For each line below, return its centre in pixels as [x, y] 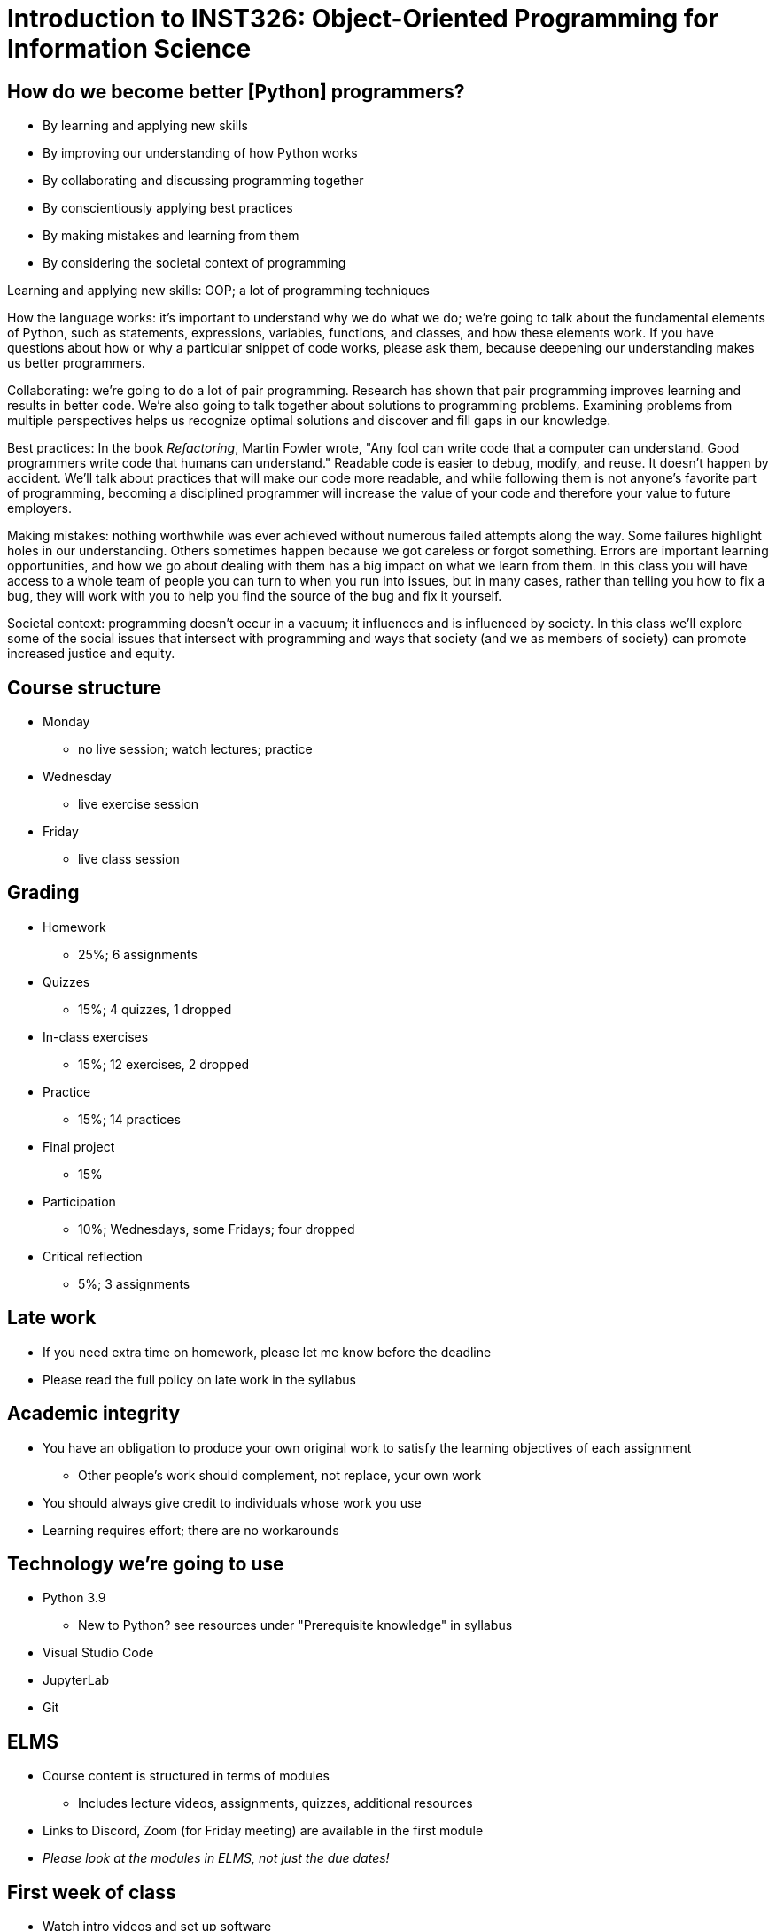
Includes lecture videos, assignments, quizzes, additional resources [275, 1803]
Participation [79, 1201]
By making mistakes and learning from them [171, 236]
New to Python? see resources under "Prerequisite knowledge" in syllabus [295, 1625]
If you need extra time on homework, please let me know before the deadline [267, 1352]
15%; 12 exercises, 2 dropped [164, 1064]
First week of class [92, 1892]
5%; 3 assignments [134, 1283]
